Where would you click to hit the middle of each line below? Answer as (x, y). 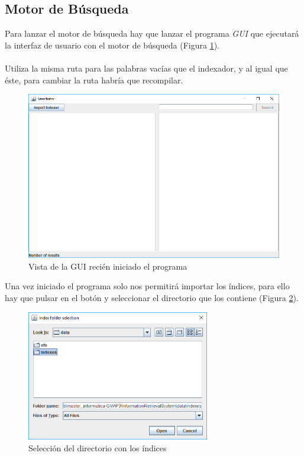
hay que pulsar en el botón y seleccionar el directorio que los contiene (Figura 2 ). (152, 297)
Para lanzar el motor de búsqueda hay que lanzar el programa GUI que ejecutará (152, 33)
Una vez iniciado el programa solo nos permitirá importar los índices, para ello (147, 286)
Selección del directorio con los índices (98, 447)
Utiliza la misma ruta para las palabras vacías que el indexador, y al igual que (146, 68)
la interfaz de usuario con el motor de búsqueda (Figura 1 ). (112, 45)
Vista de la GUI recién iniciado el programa (108, 266)
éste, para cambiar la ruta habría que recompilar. (94, 80)
